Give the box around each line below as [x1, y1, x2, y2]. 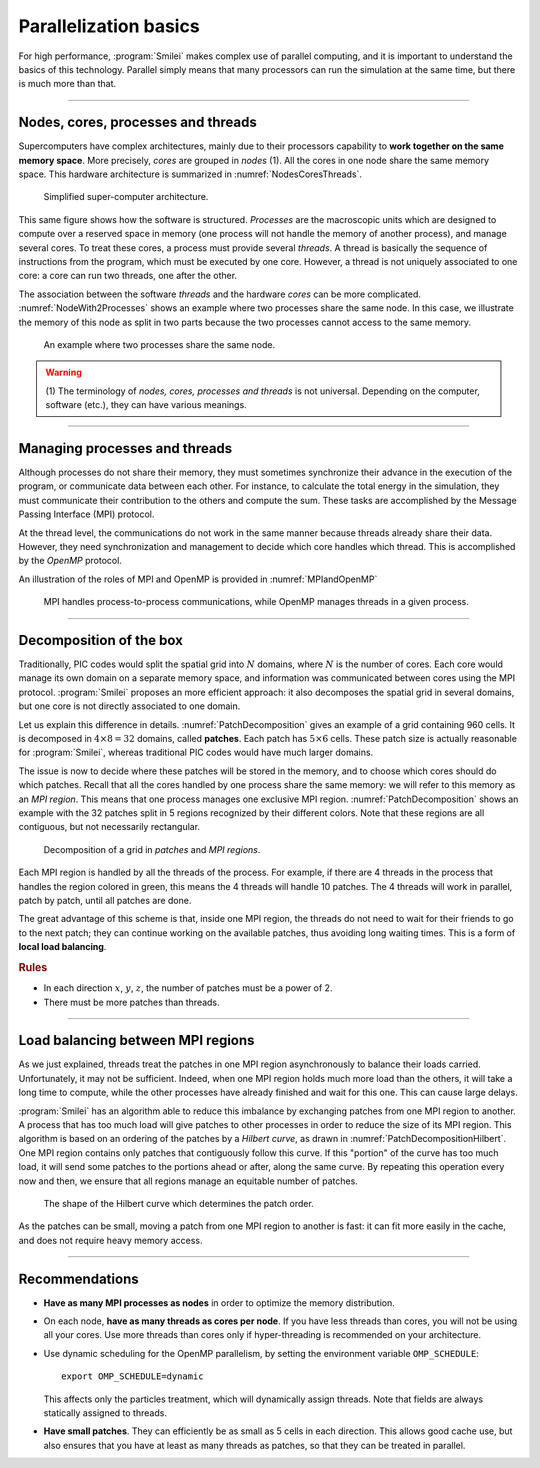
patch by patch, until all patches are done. [18, 894, 192, 906]
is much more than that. [18, 78, 117, 90]
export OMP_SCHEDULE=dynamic [61, 1371, 204, 1382]
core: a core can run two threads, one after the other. [18, 270, 238, 282]
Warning [45, 366, 82, 379]
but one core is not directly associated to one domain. [18, 700, 241, 712]
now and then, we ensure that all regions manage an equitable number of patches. [18, 1175, 359, 1187]
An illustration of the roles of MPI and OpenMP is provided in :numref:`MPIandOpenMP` [18, 573, 378, 585]
